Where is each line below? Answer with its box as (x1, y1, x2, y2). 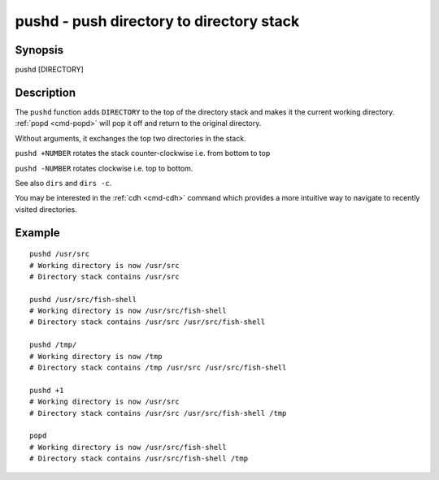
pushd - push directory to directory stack (15, 12, 300, 30)
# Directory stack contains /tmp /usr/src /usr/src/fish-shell (29, 363, 287, 373)
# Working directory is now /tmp (29, 352, 163, 361)
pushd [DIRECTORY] (15, 65, 85, 75)
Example (15, 226, 60, 240)
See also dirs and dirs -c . (15, 178, 112, 188)
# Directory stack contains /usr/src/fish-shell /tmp (29, 454, 248, 463)
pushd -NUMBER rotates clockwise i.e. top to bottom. (15, 163, 193, 173)
